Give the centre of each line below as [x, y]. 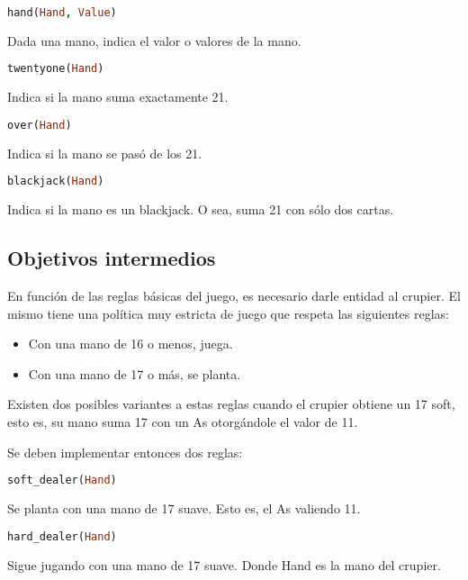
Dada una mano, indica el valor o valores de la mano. [154, 40]
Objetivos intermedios [112, 258]
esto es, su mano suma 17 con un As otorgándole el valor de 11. [183, 422]
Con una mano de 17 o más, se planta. [135, 373]
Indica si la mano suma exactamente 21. [118, 97]
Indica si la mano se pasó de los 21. [105, 153]
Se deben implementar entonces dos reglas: [125, 452]
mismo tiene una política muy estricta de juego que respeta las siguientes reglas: [228, 313]
